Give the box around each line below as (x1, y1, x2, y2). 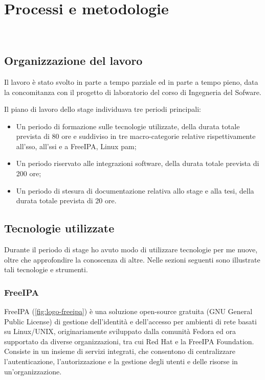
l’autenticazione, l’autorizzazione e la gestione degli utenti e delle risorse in (4, 356, 238, 367)
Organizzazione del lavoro (4, 53, 143, 68)
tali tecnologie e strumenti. (4, 264, 88, 275)
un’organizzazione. (4, 366, 62, 376)
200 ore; (16, 168, 41, 179)
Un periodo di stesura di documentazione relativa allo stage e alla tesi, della (16, 185, 254, 196)
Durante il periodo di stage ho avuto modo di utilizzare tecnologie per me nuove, (4, 244, 258, 255)
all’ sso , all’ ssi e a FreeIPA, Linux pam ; (16, 140, 137, 151)
